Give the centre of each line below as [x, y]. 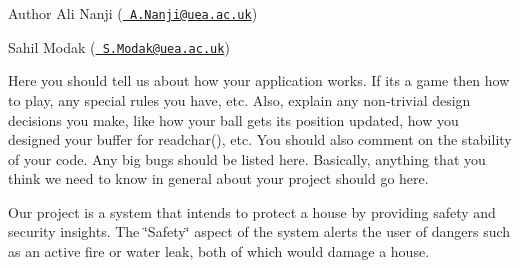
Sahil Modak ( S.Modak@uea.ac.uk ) [119, 46]
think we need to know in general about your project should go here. [218, 178]
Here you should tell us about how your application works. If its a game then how [259, 80]
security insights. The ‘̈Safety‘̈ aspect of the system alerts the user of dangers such [259, 231]
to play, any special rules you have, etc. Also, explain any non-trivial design [239, 99]
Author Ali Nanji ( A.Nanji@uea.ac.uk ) [133, 13]
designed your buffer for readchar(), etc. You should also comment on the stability [260, 139]
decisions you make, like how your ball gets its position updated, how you [233, 119]
